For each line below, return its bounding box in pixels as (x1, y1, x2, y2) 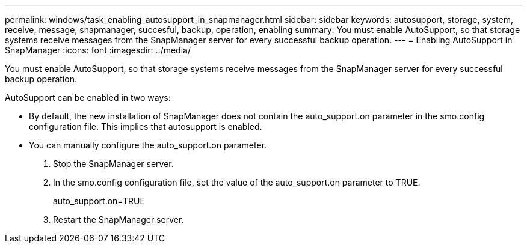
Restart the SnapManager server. (53, 214, 184, 225)
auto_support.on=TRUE (53, 196, 145, 206)
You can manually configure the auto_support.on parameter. (29, 140, 267, 150)
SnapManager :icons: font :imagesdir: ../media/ (5, 45, 191, 55)
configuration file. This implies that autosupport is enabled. (29, 121, 262, 132)
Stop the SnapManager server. (53, 159, 174, 169)
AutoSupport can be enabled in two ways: (5, 92, 171, 103)
